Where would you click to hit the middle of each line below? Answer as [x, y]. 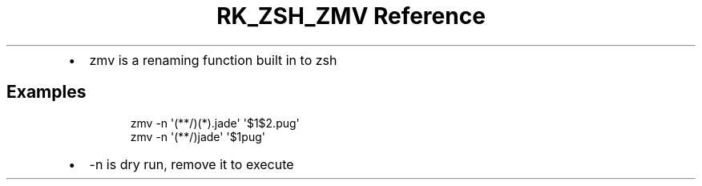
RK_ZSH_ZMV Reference [351, 16]
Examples [46, 92]
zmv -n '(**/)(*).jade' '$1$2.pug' [215, 123]
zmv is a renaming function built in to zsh [213, 60]
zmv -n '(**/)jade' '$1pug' [198, 136]
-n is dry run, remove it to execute [192, 164]
